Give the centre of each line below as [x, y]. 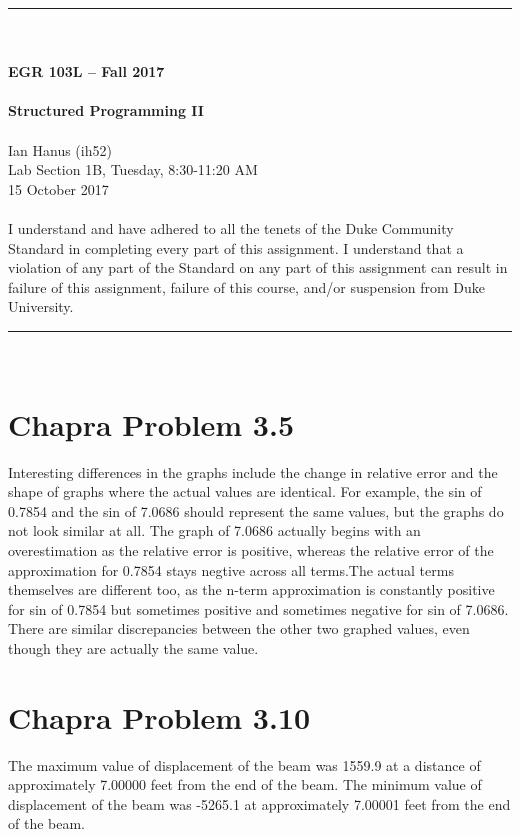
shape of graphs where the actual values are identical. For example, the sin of [245, 491]
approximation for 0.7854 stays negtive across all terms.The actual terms [231, 569]
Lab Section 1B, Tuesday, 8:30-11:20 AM [133, 169]
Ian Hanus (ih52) [60, 149]
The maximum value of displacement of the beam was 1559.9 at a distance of [244, 764]
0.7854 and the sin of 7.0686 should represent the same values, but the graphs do [256, 510]
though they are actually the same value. [133, 647]
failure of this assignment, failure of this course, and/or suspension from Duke [247, 286]
